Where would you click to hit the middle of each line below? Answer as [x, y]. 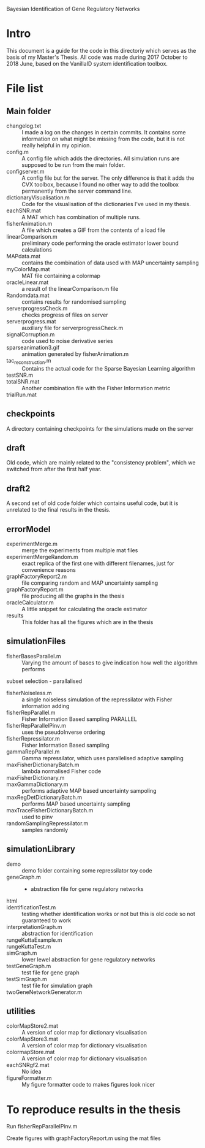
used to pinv [37, 817]
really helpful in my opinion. [57, 145]
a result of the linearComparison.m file [70, 288]
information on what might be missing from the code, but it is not [103, 139]
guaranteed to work [47, 920]
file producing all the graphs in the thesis [73, 596]
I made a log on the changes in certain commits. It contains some [104, 132]
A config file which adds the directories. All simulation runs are [101, 158]
